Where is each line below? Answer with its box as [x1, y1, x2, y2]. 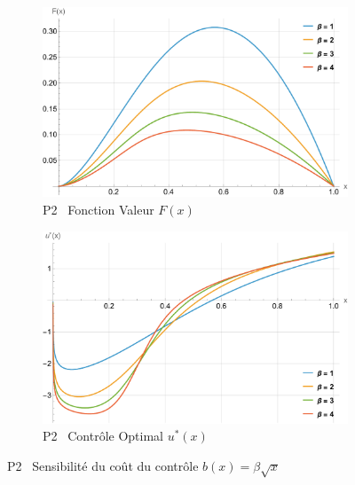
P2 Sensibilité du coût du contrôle [7, 457, 199, 475]
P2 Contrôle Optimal [43, 426, 163, 445]
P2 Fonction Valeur [43, 199, 154, 218]
